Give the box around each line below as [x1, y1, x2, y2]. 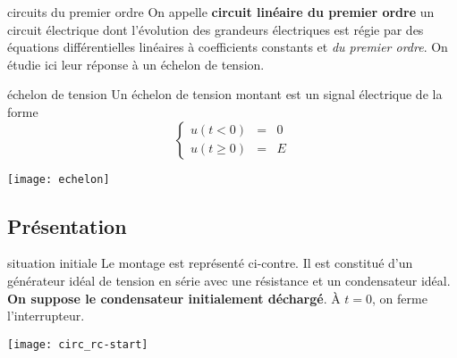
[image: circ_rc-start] [7, 337, 148, 351]
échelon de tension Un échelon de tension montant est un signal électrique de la [7, 85, 443, 104]
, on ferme [372, 288, 427, 307]
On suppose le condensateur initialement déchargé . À [7, 288, 341, 307]
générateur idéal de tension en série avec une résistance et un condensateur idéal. [7, 271, 451, 290]
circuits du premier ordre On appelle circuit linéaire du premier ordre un [7, 3, 435, 21]
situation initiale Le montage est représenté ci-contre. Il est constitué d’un [7, 254, 413, 272]
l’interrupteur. [7, 306, 85, 325]
